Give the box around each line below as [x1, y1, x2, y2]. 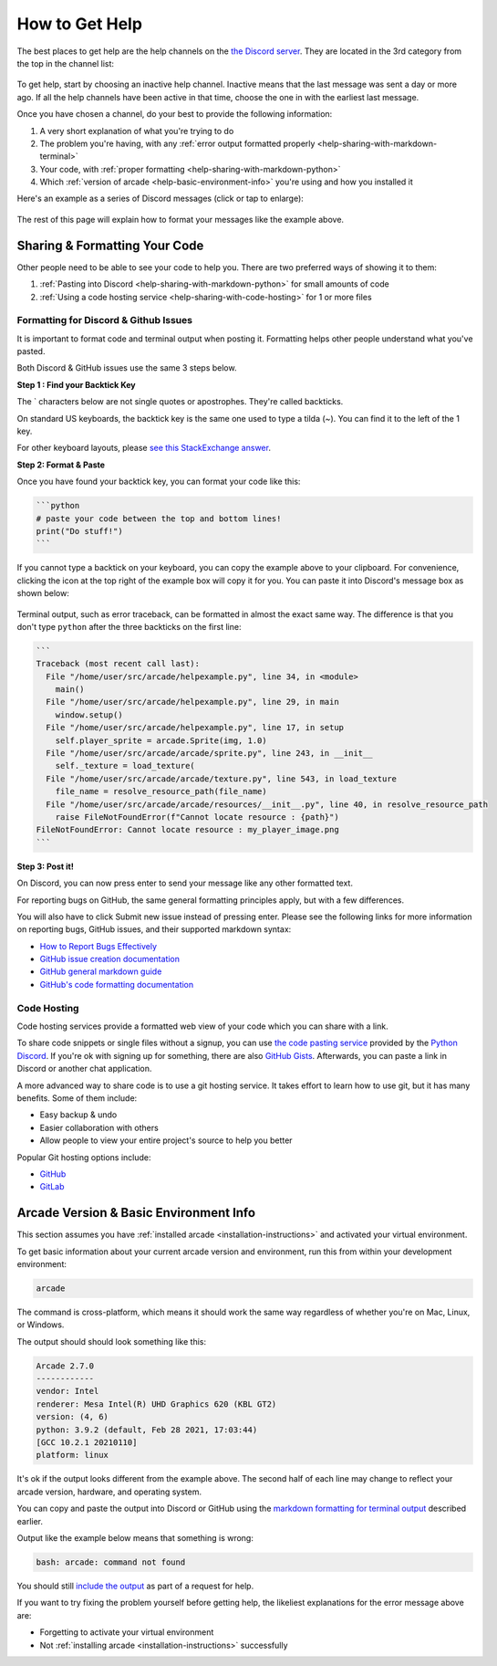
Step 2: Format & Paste [16, 459, 105, 470]
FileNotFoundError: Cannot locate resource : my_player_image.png [36, 824, 339, 835]
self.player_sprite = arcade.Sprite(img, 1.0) [55, 735, 268, 746]
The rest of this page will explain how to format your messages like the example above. [16, 214, 345, 225]
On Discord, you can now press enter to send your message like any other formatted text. [16, 877, 353, 889]
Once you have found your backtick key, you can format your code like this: [16, 476, 301, 487]
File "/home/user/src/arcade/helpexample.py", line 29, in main [46, 697, 339, 707]
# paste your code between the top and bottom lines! [36, 513, 282, 524]
